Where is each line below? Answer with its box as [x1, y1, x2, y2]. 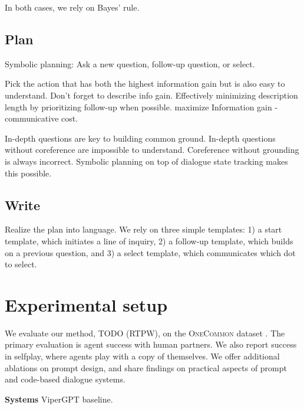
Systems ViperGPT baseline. [5, 392, 113, 405]
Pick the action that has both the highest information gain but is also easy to [5, 77, 285, 90]
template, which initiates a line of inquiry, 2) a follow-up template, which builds [5, 234, 293, 247]
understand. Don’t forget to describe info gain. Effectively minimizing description [5, 89, 298, 101]
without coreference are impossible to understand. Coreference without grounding [5, 143, 299, 156]
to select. [5, 258, 37, 270]
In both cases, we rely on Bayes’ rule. [5, 1, 140, 13]
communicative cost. [5, 112, 78, 125]
